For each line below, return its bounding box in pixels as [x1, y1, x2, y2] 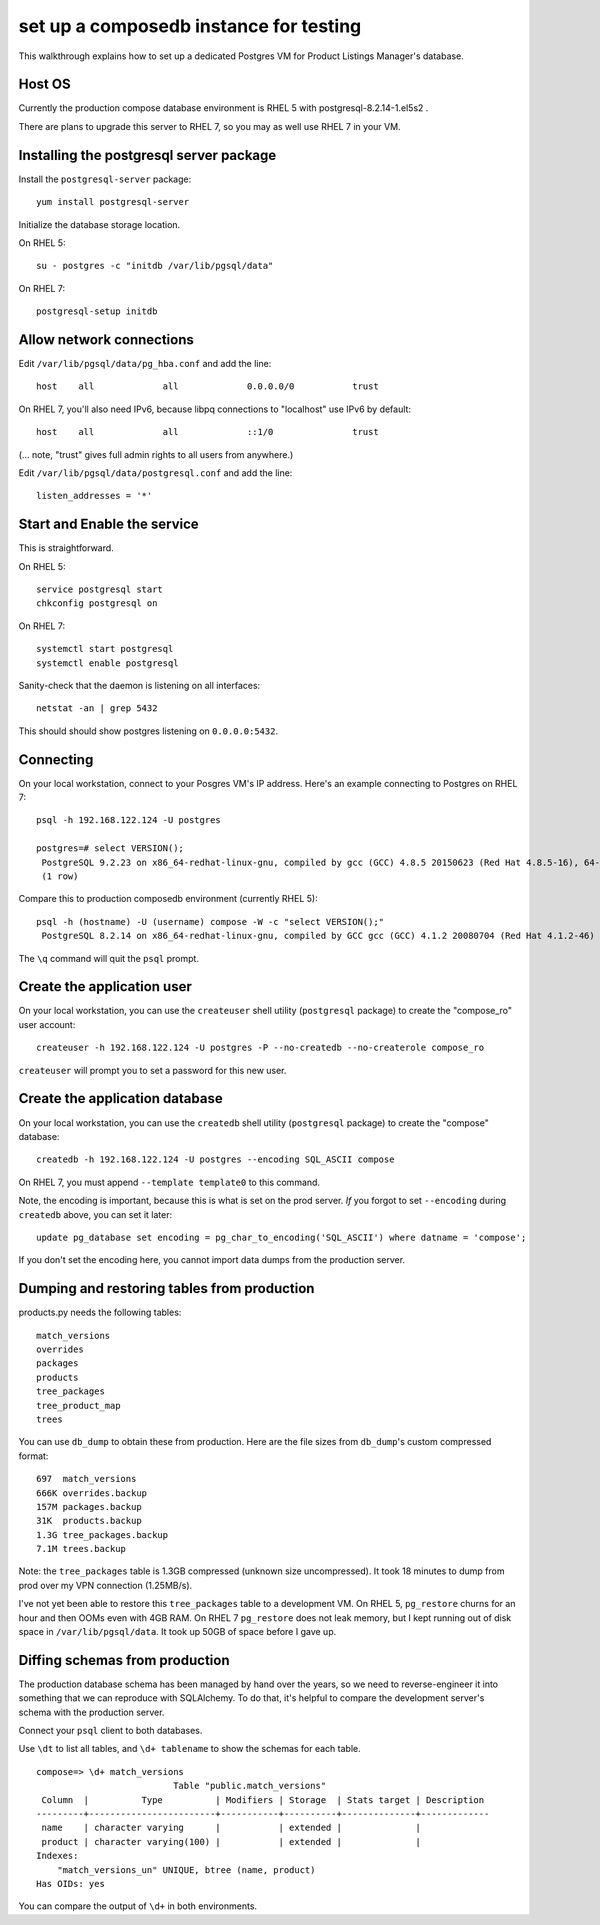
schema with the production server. [18, 1706, 165, 1718]
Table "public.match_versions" [173, 1780, 327, 1792]
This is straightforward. [18, 542, 114, 554]
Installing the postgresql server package [18, 146, 277, 164]
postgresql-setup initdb [36, 306, 158, 317]
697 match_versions [36, 1473, 137, 1485]
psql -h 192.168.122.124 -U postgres [36, 815, 222, 826]
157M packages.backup [36, 1501, 142, 1512]
